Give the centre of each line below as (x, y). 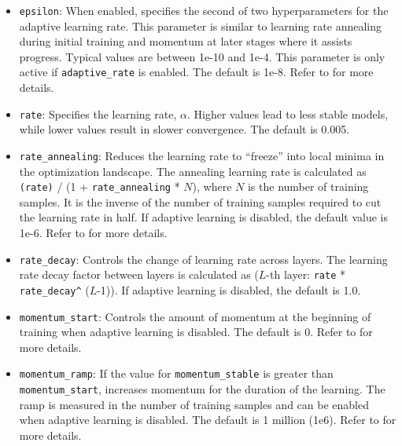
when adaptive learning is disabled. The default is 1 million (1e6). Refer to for (208, 420)
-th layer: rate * (306, 274)
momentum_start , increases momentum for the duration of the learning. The (202, 389)
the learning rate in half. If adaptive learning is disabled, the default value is (204, 217)
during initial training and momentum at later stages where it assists (186, 41)
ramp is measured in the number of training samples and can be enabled (194, 404)
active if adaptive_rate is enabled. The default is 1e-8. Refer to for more (196, 72)
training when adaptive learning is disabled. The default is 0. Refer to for (196, 332)
